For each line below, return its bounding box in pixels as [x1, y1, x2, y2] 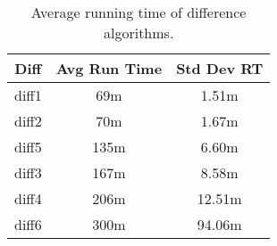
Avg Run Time [55, 58, 163, 78]
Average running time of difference [30, 2, 247, 22]
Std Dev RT [176, 58, 264, 78]
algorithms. [103, 22, 174, 43]
